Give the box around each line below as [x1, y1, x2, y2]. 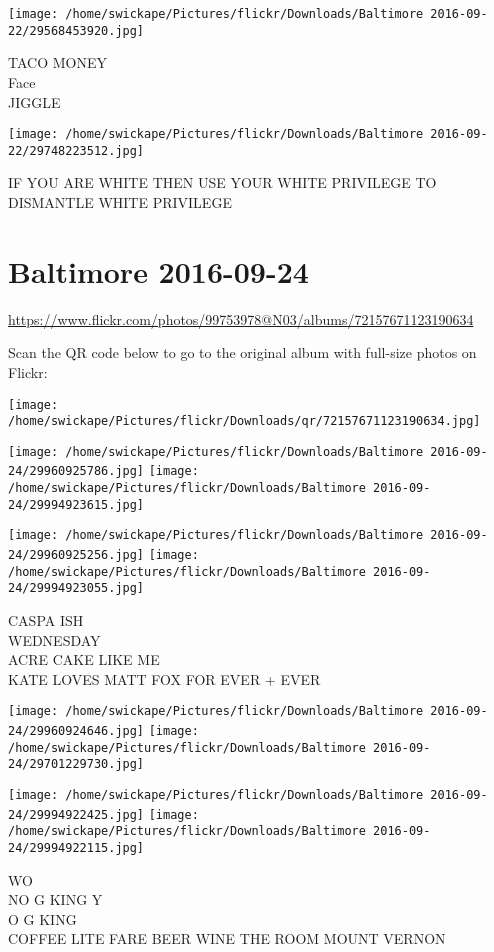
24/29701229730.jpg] [8, 757, 145, 772]
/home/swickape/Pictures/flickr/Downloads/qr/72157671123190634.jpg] [8, 414, 481, 429]
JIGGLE [8, 91, 61, 112]
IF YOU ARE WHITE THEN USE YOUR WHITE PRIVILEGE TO [8, 172, 437, 193]
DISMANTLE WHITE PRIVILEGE [8, 192, 232, 212]
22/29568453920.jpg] [8, 23, 145, 38]
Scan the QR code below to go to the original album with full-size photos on [8, 342, 477, 363]
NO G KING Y [8, 889, 103, 910]
